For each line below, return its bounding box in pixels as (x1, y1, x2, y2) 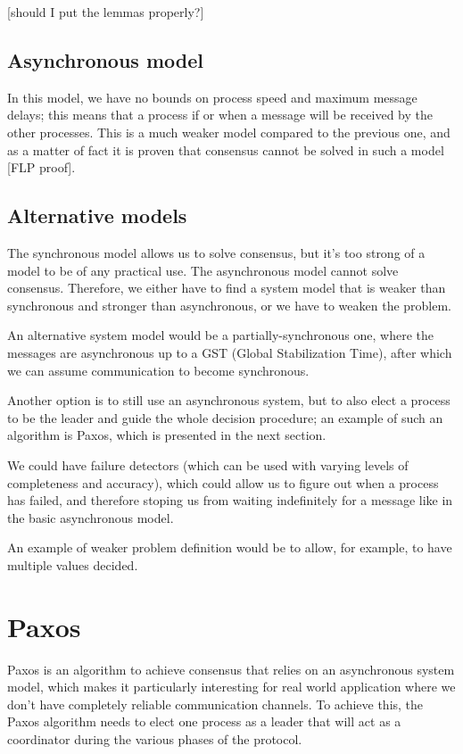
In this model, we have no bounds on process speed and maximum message (7, 87, 418, 106)
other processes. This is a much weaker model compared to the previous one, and (7, 122, 451, 141)
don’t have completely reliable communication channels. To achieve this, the (7, 694, 424, 713)
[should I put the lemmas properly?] (7, 3, 204, 21)
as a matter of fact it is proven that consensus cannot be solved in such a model (7, 140, 444, 159)
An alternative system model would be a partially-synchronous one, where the (7, 326, 434, 344)
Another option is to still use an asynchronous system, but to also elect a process (7, 391, 451, 410)
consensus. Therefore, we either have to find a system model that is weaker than (7, 278, 446, 297)
